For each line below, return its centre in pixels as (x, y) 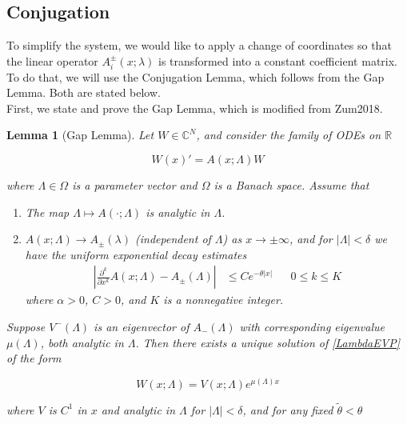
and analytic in (138, 409)
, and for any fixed (288, 409)
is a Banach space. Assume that (291, 184)
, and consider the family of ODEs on (289, 135)
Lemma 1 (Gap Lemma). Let (80, 135)
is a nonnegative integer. (223, 300)
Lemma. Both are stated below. (84, 92)
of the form (34, 358)
